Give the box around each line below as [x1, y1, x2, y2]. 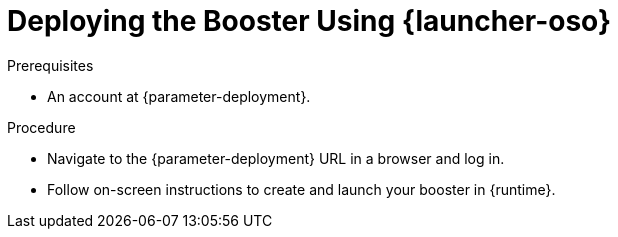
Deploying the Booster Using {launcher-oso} [7, 4, 612, 38]
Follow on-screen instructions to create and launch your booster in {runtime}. [47, 180, 556, 198]
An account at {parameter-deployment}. [47, 87, 311, 105]
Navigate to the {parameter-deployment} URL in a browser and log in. [47, 149, 505, 167]
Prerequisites [7, 56, 94, 74]
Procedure [7, 118, 76, 136]
